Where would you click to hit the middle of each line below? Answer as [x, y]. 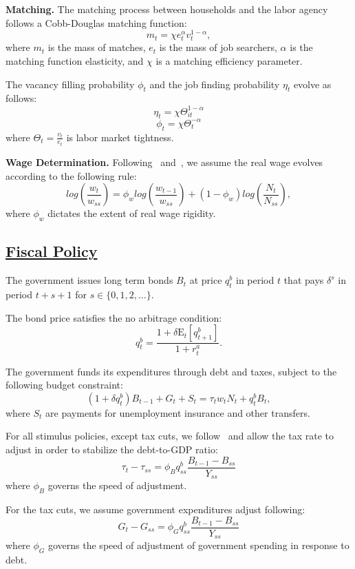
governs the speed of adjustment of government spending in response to [198, 545]
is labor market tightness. [120, 137]
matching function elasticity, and [75, 61]
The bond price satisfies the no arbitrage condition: [114, 317]
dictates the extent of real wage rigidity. [132, 213]
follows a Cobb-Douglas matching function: [96, 22]
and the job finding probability [215, 84]
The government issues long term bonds [89, 280]
